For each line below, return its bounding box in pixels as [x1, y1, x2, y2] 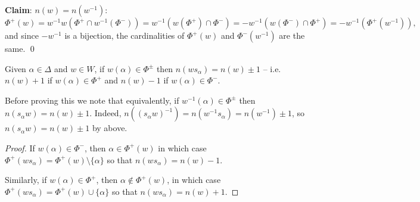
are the [279, 29, 305, 41]
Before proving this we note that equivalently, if [5, 94, 179, 106]
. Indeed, [89, 107, 122, 119]
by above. [92, 122, 127, 134]
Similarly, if [5, 173, 47, 186]
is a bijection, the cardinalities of [64, 29, 185, 41]
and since [5, 29, 39, 41]
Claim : [5, 4, 32, 15]
